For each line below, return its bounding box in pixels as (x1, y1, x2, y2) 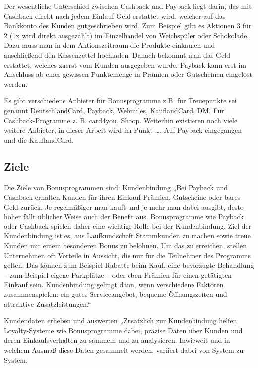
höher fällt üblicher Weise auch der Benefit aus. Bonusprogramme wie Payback (4, 211, 244, 221)
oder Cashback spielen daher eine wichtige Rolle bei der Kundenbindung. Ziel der (4, 221, 252, 231)
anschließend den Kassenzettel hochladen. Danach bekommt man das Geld (4, 49, 230, 60)
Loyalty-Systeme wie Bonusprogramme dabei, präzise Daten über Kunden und (4, 325, 243, 335)
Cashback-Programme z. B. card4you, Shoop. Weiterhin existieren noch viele (4, 115, 238, 125)
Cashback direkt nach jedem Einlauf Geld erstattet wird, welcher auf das (4, 10, 226, 21)
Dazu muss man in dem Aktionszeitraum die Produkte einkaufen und (4, 40, 215, 50)
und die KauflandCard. (4, 134, 74, 145)
